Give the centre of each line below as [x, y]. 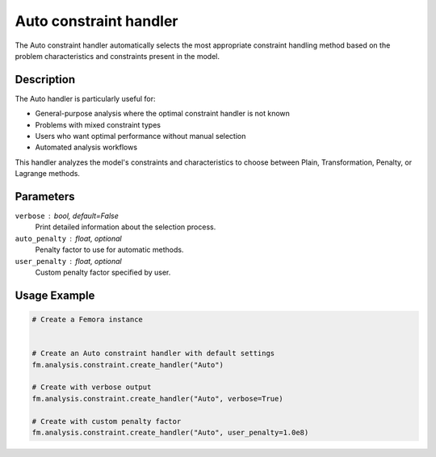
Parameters [45, 197]
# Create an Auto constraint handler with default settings [153, 354]
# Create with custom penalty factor [107, 421]
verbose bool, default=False [67, 216]
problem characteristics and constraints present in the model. [117, 56]
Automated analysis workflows [86, 147]
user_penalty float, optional [69, 261]
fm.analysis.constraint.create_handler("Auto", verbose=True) [157, 398]
